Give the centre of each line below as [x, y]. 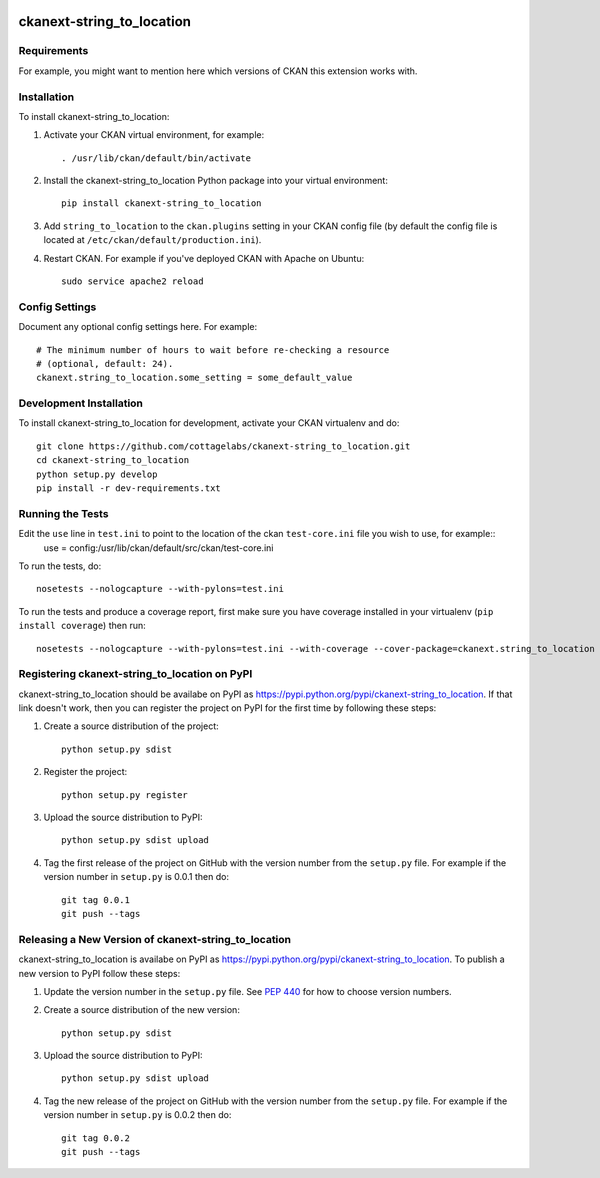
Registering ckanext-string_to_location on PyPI [135, 674]
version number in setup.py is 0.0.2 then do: [137, 1115]
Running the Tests [63, 513]
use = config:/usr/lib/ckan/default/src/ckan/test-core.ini [158, 547]
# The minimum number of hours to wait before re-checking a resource [213, 349]
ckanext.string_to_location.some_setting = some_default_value [194, 378]
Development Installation [81, 403]
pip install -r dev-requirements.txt [129, 488]
